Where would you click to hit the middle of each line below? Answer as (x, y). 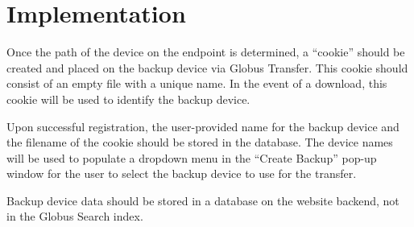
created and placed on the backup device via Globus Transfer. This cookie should (207, 67)
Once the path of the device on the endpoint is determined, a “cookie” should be (206, 52)
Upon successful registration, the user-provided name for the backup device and (203, 126)
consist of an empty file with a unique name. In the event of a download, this (197, 83)
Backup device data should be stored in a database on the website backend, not (203, 200)
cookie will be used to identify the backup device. (128, 99)
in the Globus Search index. (75, 216)
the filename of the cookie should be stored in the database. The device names (200, 142)
